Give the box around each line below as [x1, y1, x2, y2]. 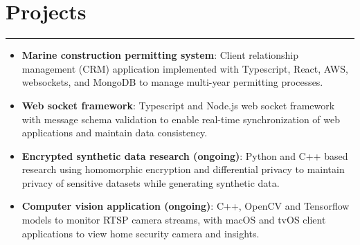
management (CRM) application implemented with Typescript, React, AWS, [21, 61, 348, 75]
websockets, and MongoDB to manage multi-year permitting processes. [21, 75, 323, 89]
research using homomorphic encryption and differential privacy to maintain [21, 162, 345, 176]
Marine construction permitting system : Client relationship [21, 48, 299, 62]
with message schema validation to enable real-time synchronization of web [21, 111, 341, 126]
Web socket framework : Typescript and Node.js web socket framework [21, 98, 335, 112]
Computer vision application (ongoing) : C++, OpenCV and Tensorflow [21, 199, 350, 213]
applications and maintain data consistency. [21, 125, 208, 140]
